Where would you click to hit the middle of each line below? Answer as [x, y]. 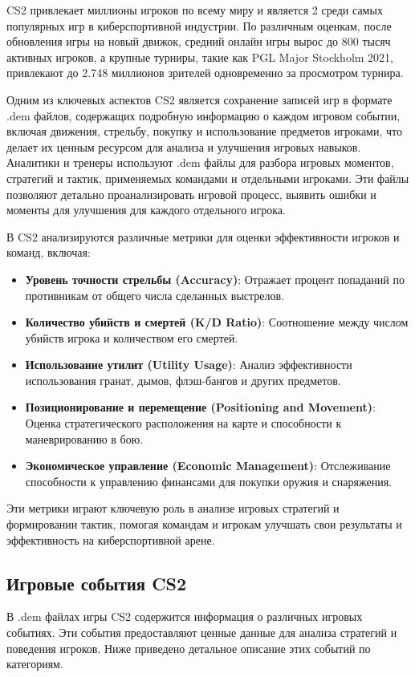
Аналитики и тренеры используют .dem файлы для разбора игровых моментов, [200, 162]
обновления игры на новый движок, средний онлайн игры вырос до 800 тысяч [199, 41]
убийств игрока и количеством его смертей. [132, 337]
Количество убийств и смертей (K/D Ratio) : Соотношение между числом [217, 322]
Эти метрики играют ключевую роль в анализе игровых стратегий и [173, 508]
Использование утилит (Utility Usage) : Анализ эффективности [189, 365]
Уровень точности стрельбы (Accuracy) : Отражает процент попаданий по [215, 279]
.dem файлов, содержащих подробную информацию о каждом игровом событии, [203, 115]
